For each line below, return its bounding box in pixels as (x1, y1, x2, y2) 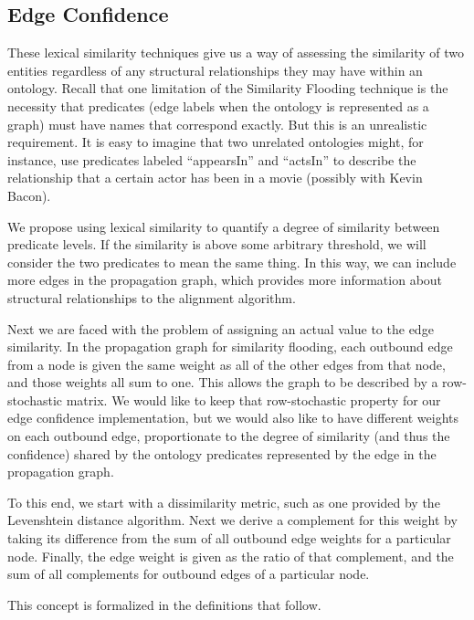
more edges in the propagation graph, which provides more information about (7, 270, 443, 289)
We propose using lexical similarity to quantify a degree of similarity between (7, 216, 440, 236)
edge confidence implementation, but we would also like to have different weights (7, 408, 459, 427)
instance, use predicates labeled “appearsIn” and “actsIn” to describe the (7, 150, 416, 169)
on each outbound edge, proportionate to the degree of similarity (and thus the (7, 426, 450, 446)
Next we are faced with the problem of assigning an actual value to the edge (7, 319, 434, 338)
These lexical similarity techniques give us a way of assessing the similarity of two (7, 43, 465, 62)
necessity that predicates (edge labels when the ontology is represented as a (7, 96, 429, 115)
